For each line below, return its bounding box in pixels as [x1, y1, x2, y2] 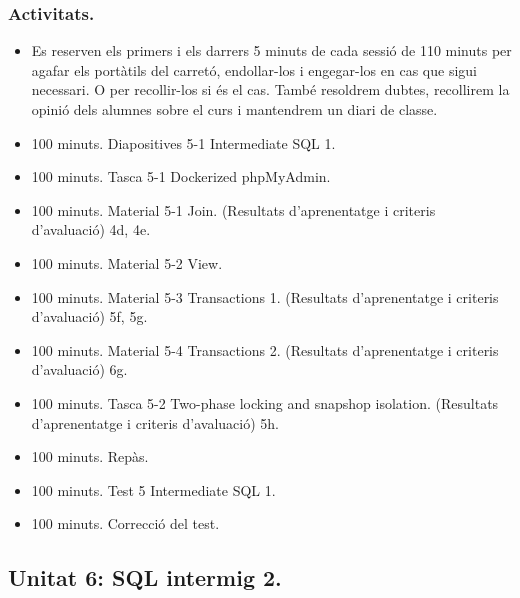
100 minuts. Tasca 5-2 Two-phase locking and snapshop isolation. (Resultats [31, 392, 499, 413]
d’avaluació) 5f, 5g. [31, 306, 148, 327]
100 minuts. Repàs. [31, 446, 149, 467]
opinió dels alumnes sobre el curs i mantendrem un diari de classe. [31, 99, 438, 119]
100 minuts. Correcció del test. [31, 513, 220, 534]
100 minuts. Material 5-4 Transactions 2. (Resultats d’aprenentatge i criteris [31, 339, 499, 360]
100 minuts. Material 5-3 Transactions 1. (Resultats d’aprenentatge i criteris [31, 286, 499, 307]
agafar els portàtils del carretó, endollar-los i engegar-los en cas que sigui [31, 59, 477, 80]
